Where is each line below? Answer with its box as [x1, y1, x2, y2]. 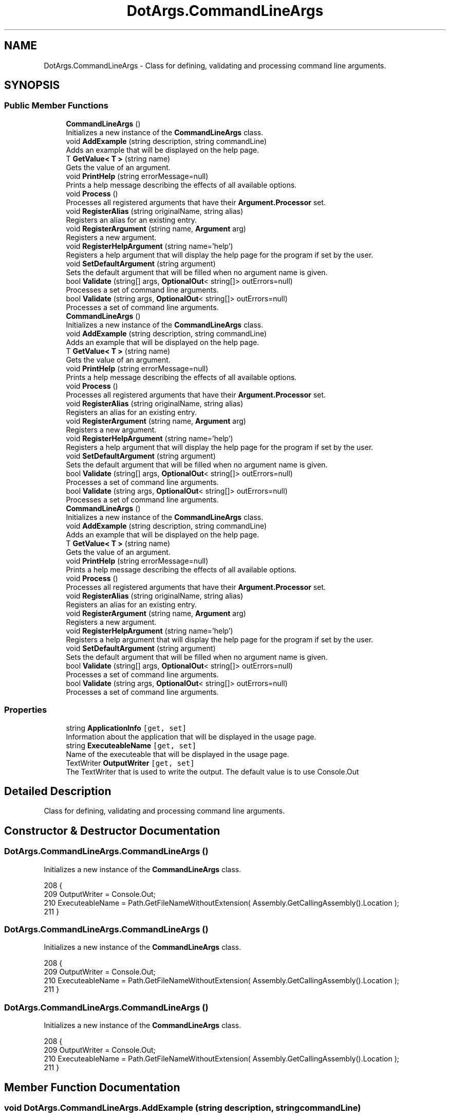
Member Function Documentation [4, 1080, 180, 1094]
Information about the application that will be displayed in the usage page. [66, 732, 316, 741]
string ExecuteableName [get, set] [66, 741, 197, 750]
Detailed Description [4, 784, 111, 798]
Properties [4, 705, 47, 715]
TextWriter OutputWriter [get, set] [66, 758, 195, 767]
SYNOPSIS [4, 79, 60, 92]
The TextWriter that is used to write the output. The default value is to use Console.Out [66, 767, 359, 776]
